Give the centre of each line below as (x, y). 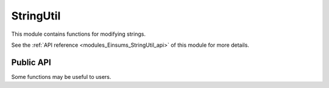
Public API (31, 62)
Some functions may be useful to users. (61, 76)
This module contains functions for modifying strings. (79, 34)
